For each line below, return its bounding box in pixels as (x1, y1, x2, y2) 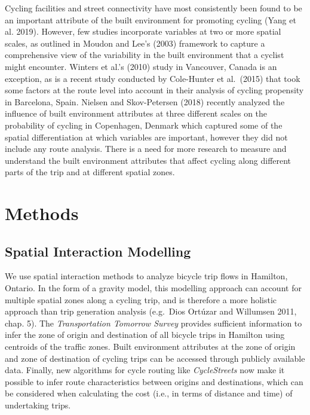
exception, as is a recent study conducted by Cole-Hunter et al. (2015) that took (5, 72, 300, 84)
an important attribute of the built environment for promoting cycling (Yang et (5, 13, 296, 26)
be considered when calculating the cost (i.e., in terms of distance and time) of (5, 387, 293, 399)
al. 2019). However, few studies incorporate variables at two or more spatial (5, 25, 281, 38)
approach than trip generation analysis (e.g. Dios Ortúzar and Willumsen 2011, (5, 305, 297, 318)
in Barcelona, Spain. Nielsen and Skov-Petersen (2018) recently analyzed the (5, 95, 285, 108)
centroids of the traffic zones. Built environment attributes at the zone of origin (5, 340, 296, 353)
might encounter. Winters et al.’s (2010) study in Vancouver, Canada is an (5, 60, 277, 72)
